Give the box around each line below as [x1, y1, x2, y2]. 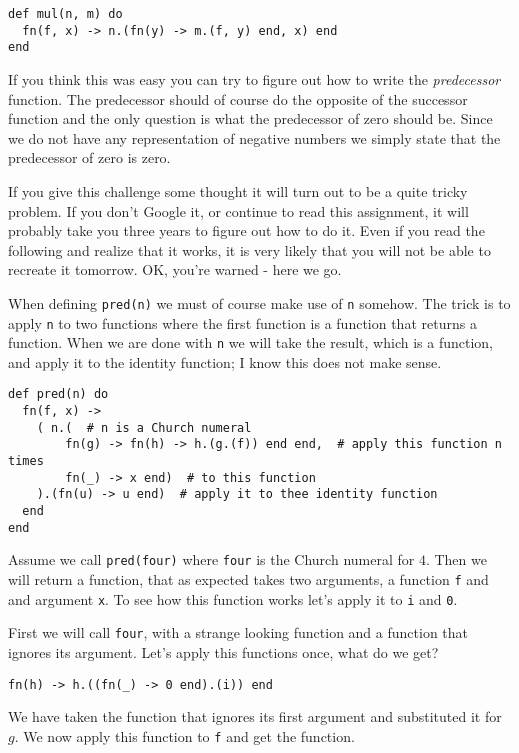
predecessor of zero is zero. [8, 147, 171, 168]
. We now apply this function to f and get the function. [14, 725, 355, 746]
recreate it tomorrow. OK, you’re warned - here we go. [8, 259, 342, 280]
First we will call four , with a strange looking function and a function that [8, 622, 469, 643]
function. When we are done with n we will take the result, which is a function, [8, 332, 493, 353]
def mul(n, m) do [8, 7, 123, 21]
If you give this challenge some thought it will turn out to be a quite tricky [8, 180, 468, 201]
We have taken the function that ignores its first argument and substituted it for [8, 706, 502, 727]
